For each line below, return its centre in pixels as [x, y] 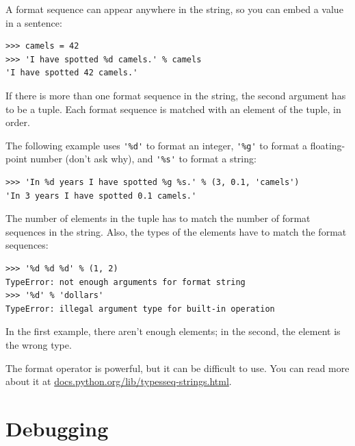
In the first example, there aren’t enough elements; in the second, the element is [173, 331]
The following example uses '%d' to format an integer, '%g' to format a [156, 145]
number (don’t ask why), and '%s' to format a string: [143, 159]
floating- [328, 145]
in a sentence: [34, 22]
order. [18, 122]
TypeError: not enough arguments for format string [126, 282]
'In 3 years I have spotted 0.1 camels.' [101, 196]
